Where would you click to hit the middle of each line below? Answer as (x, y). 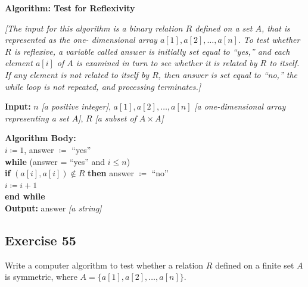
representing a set (37, 118)
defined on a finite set (255, 265)
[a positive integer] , (76, 106)
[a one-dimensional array (240, 106)
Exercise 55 (41, 240)
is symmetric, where (41, 277)
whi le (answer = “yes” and (55, 161)
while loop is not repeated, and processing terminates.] (103, 86)
